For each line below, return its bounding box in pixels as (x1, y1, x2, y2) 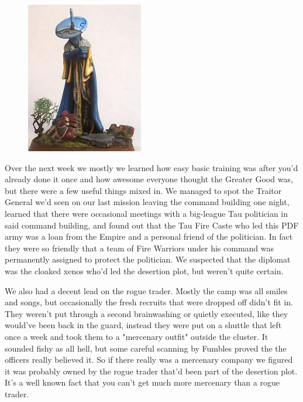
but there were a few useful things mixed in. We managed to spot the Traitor (5, 184, 282, 196)
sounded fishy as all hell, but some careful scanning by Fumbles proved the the (5, 342, 287, 354)
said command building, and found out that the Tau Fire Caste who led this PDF (5, 219, 299, 231)
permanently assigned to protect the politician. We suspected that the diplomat (5, 253, 291, 265)
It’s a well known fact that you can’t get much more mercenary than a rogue (5, 376, 280, 389)
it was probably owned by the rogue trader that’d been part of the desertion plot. (5, 364, 298, 377)
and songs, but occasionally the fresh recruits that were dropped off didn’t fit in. (5, 296, 293, 308)
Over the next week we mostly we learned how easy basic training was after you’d (5, 161, 298, 173)
